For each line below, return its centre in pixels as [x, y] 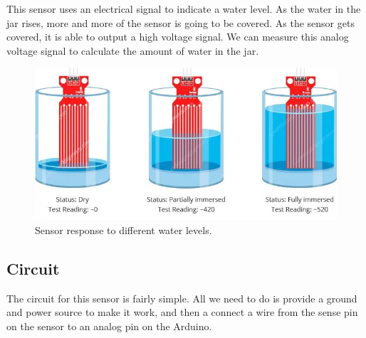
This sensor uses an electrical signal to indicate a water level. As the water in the [184, 9]
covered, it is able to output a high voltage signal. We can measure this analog [178, 37]
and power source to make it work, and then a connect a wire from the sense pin [182, 312]
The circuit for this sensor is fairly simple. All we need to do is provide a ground [182, 298]
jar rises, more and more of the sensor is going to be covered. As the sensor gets [181, 22]
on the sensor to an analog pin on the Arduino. [109, 326]
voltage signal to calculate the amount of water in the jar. [133, 50]
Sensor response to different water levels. [124, 229]
